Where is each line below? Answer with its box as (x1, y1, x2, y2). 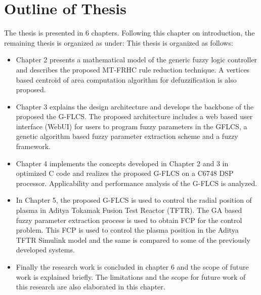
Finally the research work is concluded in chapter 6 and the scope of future (16, 262, 249, 272)
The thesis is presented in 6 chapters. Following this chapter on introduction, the (4, 27, 255, 38)
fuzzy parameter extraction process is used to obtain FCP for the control (16, 214, 242, 225)
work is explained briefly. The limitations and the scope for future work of (16, 271, 246, 282)
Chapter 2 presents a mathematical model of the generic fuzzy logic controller (16, 54, 257, 65)
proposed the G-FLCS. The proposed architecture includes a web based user (16, 111, 253, 122)
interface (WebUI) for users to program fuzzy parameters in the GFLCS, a (16, 121, 247, 131)
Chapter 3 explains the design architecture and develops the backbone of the (16, 101, 254, 112)
